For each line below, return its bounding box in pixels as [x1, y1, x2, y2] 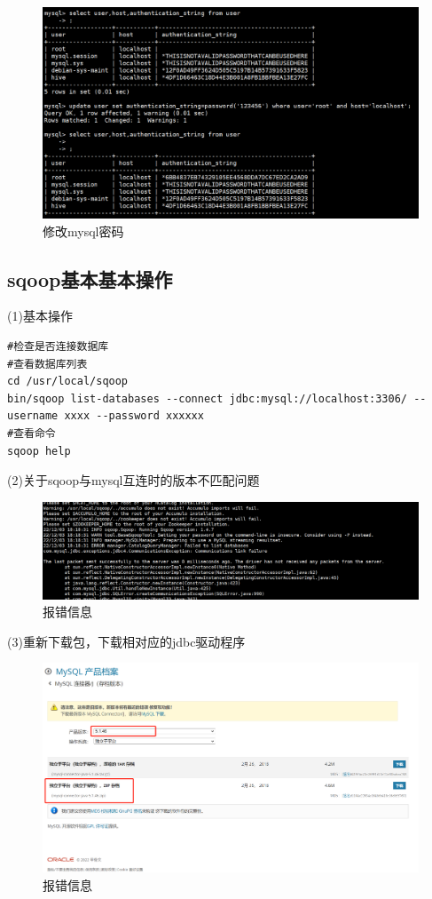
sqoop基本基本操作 [7, 265, 173, 292]
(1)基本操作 [7, 306, 73, 325]
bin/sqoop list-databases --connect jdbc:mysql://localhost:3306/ [7, 392, 408, 405]
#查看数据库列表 [7, 357, 88, 370]
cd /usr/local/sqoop [7, 375, 129, 388]
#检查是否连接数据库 [7, 340, 109, 354]
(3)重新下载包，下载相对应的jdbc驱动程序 [7, 632, 246, 650]
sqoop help [7, 444, 71, 457]
